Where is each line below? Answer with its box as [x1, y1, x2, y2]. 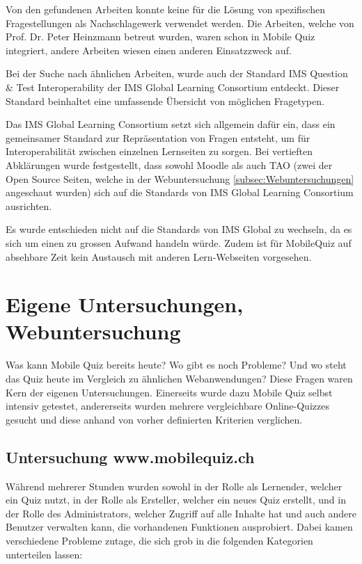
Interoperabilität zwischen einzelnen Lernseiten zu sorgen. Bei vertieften [6, 144, 313, 159]
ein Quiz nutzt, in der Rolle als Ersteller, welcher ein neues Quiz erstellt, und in [6, 492, 346, 507]
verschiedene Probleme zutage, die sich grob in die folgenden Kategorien [6, 533, 313, 547]
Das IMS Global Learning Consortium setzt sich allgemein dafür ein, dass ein [6, 117, 336, 131]
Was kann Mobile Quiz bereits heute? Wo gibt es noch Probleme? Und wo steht [6, 357, 347, 372]
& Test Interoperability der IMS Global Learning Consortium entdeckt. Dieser [6, 79, 340, 94]
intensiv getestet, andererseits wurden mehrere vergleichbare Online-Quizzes [6, 398, 329, 413]
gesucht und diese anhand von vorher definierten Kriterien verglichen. [6, 412, 303, 426]
